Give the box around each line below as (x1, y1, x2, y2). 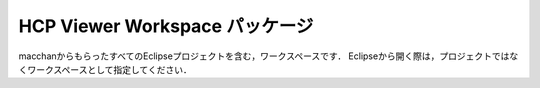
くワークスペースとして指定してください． (18, 63, 192, 75)
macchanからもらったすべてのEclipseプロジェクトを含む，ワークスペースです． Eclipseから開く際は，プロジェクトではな (18, 50, 519, 62)
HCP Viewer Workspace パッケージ (18, 15, 314, 37)
